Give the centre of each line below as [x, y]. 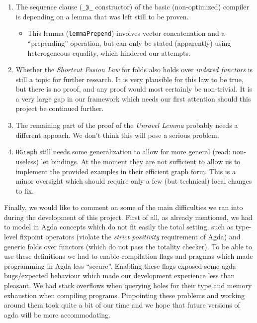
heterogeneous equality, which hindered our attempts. [109, 53]
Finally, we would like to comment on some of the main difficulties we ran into [124, 207]
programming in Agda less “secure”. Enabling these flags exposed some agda [120, 266]
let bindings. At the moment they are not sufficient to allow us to [141, 161]
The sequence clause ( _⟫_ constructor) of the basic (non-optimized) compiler [132, 6]
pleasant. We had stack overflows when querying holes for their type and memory [128, 285]
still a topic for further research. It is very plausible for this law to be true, [129, 79]
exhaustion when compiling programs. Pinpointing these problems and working [125, 295]
